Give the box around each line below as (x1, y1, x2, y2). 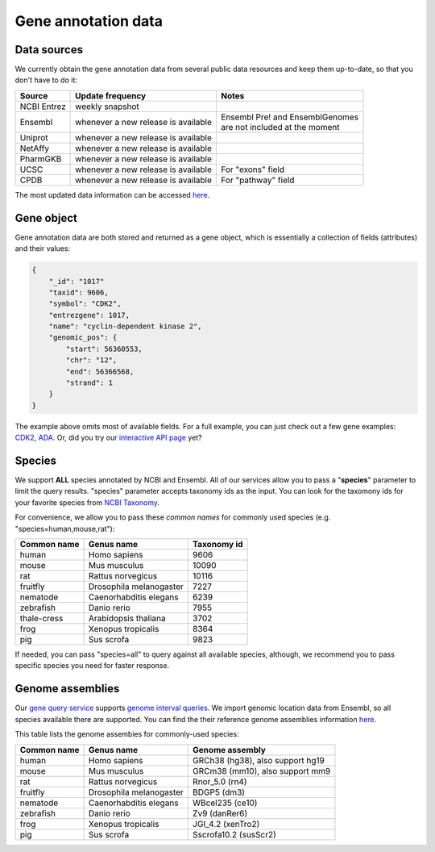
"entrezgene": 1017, (48, 311, 130, 319)
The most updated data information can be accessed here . (14, 190, 210, 199)
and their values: (14, 244, 71, 253)
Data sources (14, 43, 84, 56)
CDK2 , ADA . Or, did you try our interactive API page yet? (14, 432, 202, 443)
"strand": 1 (65, 378, 113, 387)
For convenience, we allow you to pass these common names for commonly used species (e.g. (14, 512, 331, 522)
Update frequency (75, 90, 147, 101)
